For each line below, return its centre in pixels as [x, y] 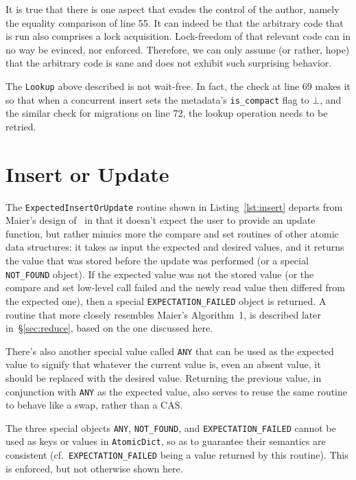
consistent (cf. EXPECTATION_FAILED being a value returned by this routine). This [177, 455]
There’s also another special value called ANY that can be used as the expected [170, 351]
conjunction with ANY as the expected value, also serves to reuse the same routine [177, 391]
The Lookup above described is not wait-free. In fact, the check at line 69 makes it [178, 85]
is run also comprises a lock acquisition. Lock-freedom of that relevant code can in [178, 36]
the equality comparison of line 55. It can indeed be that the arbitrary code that [175, 22]
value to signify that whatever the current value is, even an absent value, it [163, 364]
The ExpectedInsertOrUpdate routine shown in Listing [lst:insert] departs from [174, 206]
